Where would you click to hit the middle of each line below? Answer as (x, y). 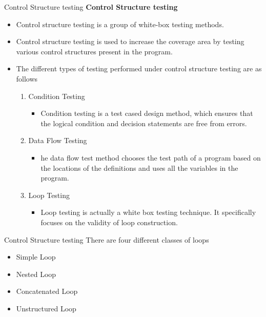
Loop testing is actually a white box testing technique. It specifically (148, 212)
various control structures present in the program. (94, 51)
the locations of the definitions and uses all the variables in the (139, 167)
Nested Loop (36, 274)
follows (27, 78)
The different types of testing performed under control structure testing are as (139, 68)
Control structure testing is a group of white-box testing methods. (120, 24)
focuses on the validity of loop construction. (109, 222)
